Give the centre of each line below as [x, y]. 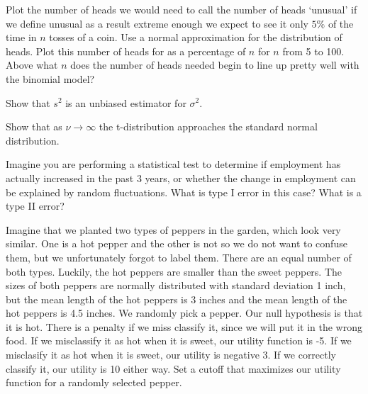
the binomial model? [50, 78]
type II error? [35, 206]
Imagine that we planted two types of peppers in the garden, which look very [173, 229]
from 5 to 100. [313, 51]
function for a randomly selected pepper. [94, 382]
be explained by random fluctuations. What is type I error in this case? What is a [184, 192]
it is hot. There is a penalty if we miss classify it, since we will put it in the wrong [184, 326]
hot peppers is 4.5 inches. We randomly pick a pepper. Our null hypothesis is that [184, 313]
